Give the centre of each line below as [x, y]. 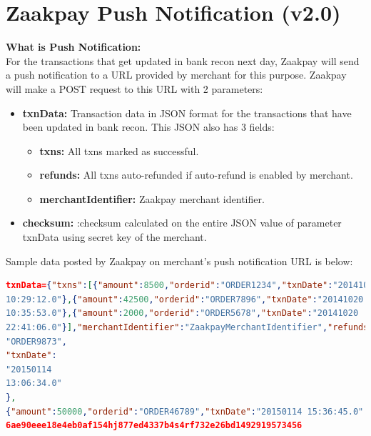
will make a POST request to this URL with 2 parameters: [134, 88]
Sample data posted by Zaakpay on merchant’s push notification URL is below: [179, 261]
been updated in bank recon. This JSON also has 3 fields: [148, 127]
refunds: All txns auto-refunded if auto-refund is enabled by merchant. [196, 175]
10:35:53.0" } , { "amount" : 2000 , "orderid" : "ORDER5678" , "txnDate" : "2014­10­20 [182, 313]
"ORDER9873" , [36, 341]
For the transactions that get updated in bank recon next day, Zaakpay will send [183, 60]
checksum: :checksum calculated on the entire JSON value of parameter [182, 223]
